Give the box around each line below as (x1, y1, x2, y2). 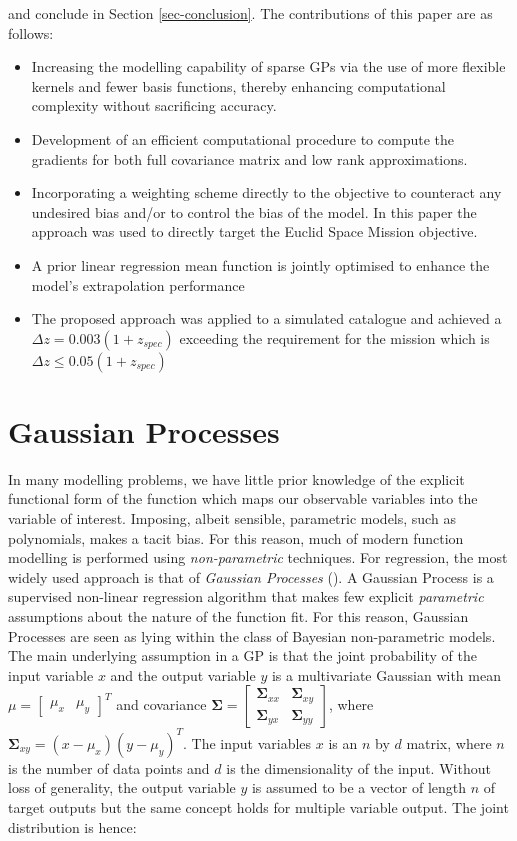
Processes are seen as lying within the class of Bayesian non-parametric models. (8, 625, 496, 646)
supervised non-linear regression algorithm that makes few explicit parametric (8, 586, 484, 607)
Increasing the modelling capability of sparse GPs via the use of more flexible (31, 56, 506, 77)
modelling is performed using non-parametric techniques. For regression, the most (8, 547, 508, 568)
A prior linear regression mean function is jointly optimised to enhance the (31, 254, 490, 275)
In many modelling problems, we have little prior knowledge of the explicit (8, 468, 465, 489)
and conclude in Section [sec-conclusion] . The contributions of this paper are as (8, 3, 493, 23)
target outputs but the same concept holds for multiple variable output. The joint (8, 797, 509, 818)
